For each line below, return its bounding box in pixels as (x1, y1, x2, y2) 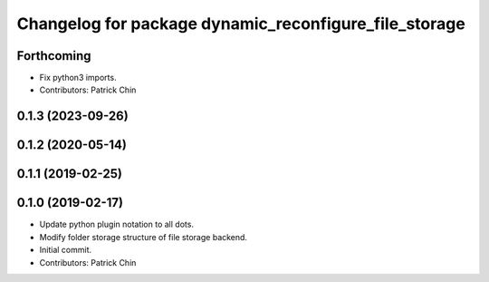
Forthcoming (16, 48, 91, 63)
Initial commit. (39, 245, 92, 256)
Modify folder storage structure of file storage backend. (39, 231, 248, 242)
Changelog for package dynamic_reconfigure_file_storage (16, 14, 465, 34)
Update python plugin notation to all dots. (39, 219, 195, 230)
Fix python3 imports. (39, 73, 117, 83)
